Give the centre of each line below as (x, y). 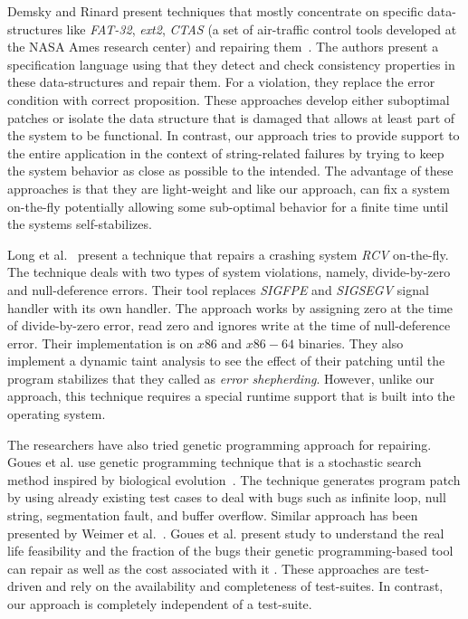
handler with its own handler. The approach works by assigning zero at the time (230, 307)
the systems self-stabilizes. (80, 224)
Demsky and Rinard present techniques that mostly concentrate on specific (215, 11)
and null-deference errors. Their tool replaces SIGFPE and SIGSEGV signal (218, 289)
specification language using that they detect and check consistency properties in (231, 64)
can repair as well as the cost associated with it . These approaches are (204, 568)
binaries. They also (351, 343)
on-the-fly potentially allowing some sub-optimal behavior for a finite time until (228, 206)
